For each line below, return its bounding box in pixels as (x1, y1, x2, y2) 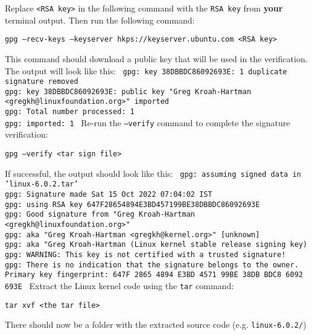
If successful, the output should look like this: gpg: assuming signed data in (5, 167, 301, 179)
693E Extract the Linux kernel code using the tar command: (5, 279, 234, 292)
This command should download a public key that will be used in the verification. (5, 52, 308, 65)
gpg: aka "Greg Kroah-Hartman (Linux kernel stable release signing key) (5, 240, 308, 249)
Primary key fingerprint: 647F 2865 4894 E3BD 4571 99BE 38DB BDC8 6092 (5, 270, 303, 279)
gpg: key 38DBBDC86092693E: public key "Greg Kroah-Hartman (5, 87, 252, 96)
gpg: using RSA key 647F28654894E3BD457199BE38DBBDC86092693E (5, 200, 260, 209)
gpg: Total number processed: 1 (5, 107, 135, 116)
